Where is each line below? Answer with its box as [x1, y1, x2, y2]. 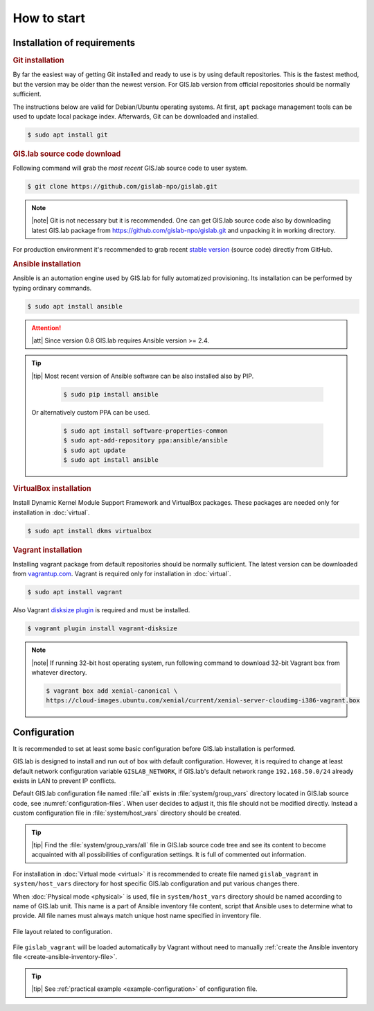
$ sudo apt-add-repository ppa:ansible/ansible [63, 437, 228, 444]
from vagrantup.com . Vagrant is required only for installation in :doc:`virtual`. [12, 569, 231, 578]
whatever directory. [31, 668, 87, 676]
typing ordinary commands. [12, 284, 92, 292]
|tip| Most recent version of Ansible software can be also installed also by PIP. [31, 372, 254, 380]
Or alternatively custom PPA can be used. [31, 408, 150, 416]
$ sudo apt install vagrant [27, 588, 123, 596]
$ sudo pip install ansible [63, 390, 159, 398]
